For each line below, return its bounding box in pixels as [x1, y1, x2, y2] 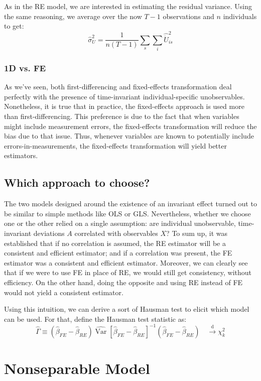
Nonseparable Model [4, 358, 150, 378]
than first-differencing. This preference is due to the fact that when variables [4, 111, 239, 121]
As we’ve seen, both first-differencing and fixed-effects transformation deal [4, 81, 232, 92]
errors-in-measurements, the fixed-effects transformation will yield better [4, 140, 227, 151]
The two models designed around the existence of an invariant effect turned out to [4, 198, 257, 209]
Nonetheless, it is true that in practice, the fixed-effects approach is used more [4, 101, 244, 111]
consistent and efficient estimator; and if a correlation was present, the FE [4, 247, 232, 258]
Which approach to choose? [4, 175, 150, 190]
